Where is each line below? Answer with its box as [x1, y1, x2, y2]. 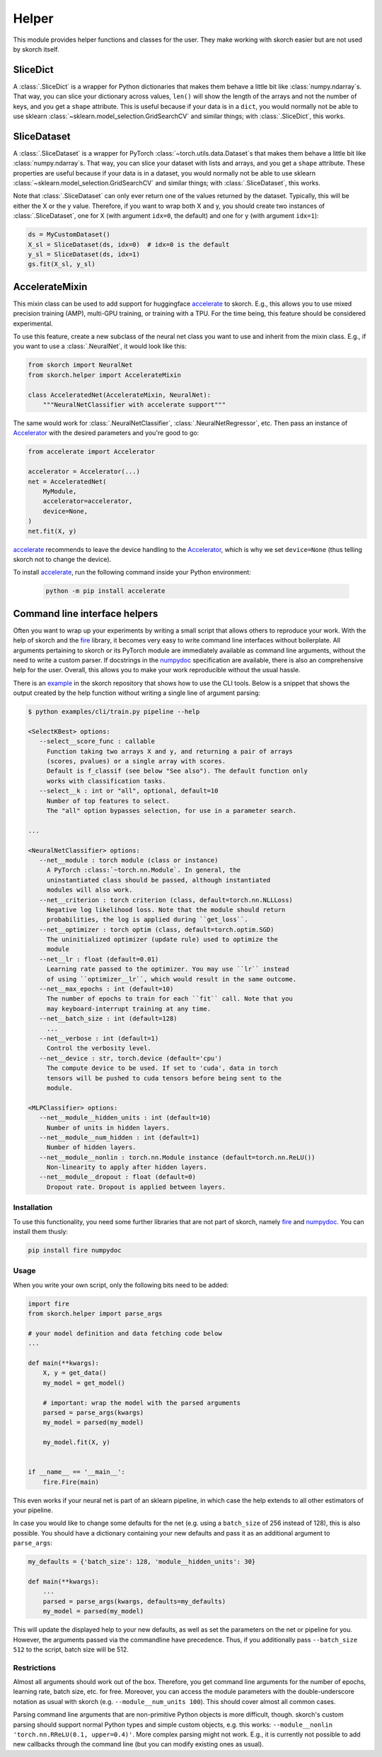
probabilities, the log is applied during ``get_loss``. [46, 916, 248, 923]
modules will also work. [46, 886, 133, 894]
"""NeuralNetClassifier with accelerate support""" [42, 401, 226, 409]
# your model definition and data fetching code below [28, 1329, 222, 1337]
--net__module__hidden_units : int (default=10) [39, 1114, 212, 1122]
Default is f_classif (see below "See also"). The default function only [46, 767, 308, 775]
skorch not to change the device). [13, 555, 112, 563]
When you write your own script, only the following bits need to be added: [13, 1281, 229, 1289]
